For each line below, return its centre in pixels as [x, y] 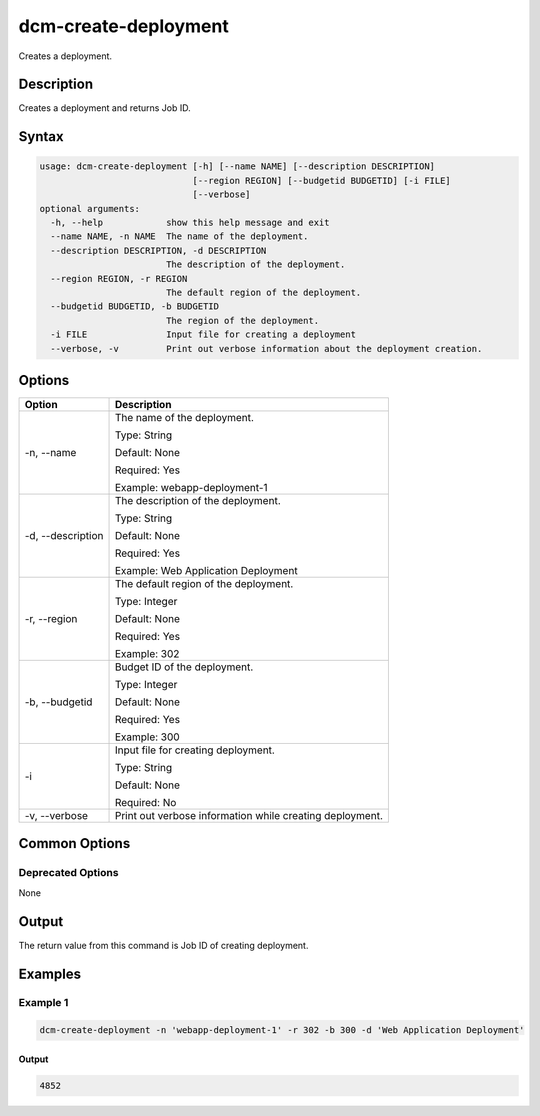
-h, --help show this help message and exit [190, 223]
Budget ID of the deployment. [184, 667]
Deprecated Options [68, 873]
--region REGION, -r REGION [119, 278]
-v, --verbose [56, 816]
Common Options [74, 843]
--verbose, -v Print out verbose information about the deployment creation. [266, 348]
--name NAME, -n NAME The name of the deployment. [179, 236]
